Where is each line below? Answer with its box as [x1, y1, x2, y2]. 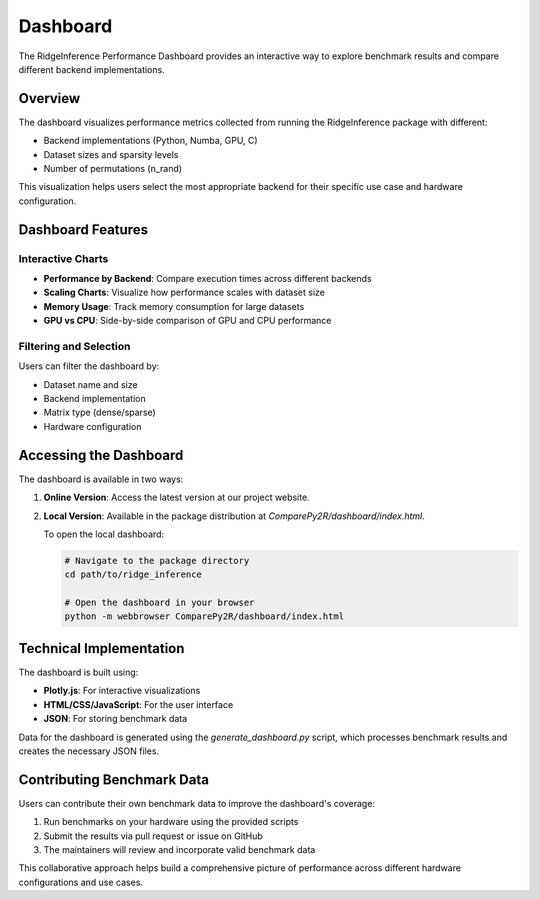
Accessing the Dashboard [18, 446, 184, 464]
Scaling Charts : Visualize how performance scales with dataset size [43, 286, 325, 299]
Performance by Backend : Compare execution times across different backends [43, 272, 372, 284]
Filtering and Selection [18, 339, 131, 353]
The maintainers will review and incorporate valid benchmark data [43, 843, 316, 855]
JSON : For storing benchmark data [43, 713, 188, 725]
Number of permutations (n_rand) [43, 163, 183, 175]
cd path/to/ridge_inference [64, 569, 202, 580]
